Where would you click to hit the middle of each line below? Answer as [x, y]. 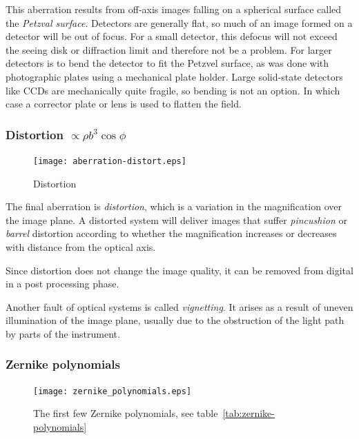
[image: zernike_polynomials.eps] [113, 391]
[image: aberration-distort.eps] [110, 161]
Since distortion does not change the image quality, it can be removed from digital [179, 270]
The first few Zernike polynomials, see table [126, 413]
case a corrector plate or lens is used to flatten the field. [124, 104]
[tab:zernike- [249, 413]
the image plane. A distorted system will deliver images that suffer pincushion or [176, 219]
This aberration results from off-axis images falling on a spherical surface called [174, 9]
